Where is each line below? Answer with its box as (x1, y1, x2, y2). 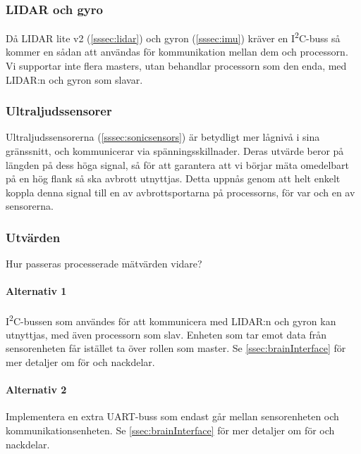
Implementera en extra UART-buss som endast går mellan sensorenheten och (6, 409, 339, 424)
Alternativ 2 (6, 382, 67, 397)
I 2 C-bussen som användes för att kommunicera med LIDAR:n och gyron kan (6, 311, 336, 328)
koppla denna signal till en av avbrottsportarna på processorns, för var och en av (6, 184, 355, 199)
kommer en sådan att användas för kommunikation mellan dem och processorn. (6, 44, 348, 59)
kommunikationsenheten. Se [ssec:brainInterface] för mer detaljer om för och (6, 423, 335, 438)
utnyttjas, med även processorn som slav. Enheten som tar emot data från (6, 327, 327, 341)
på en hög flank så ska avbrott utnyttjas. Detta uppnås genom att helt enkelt (6, 171, 341, 186)
